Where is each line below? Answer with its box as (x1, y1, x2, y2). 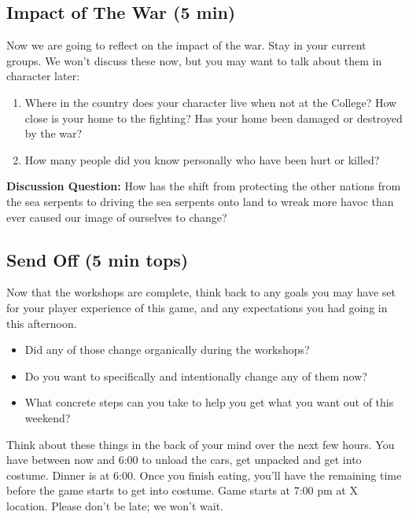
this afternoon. (6, 315, 77, 331)
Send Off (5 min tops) (6, 247, 189, 271)
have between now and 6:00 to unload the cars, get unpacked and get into (6, 451, 362, 468)
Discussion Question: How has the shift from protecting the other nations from (6, 178, 401, 194)
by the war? (24, 125, 83, 142)
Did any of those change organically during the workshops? (24, 341, 310, 358)
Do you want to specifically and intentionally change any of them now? (24, 367, 367, 384)
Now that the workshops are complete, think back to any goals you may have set (6, 284, 396, 300)
